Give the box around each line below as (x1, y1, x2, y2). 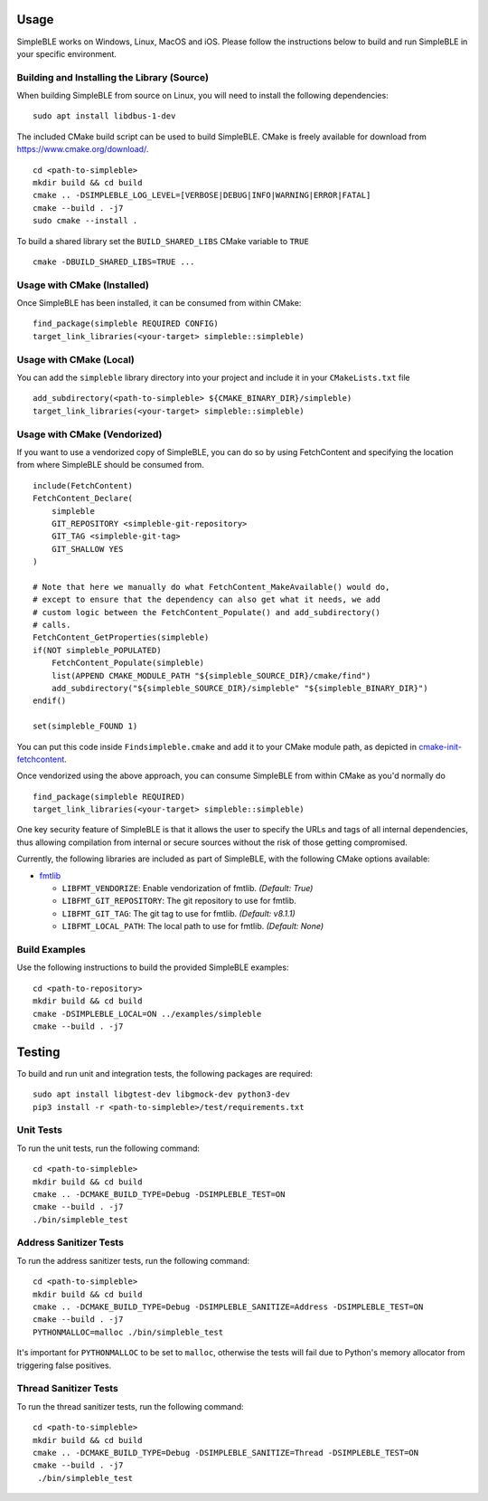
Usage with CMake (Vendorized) (16, 428, 163, 441)
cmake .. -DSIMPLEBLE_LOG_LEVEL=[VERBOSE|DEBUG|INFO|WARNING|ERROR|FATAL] (33, 190, 371, 201)
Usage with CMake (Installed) (16, 279, 149, 291)
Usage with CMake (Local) (16, 353, 135, 366)
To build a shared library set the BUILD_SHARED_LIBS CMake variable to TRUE (16, 235, 309, 246)
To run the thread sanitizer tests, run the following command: (16, 1401, 244, 1411)
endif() (33, 696, 67, 706)
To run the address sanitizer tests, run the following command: (16, 1255, 250, 1266)
